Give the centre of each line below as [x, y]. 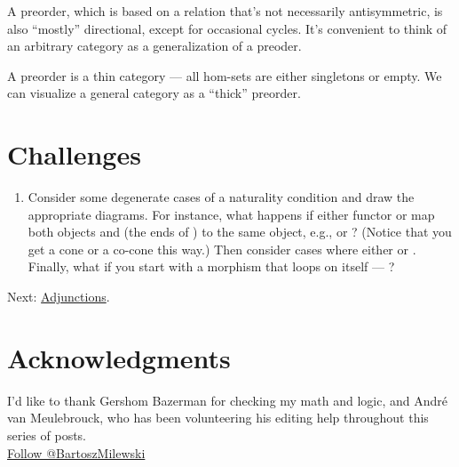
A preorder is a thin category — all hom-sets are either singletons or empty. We [225, 75]
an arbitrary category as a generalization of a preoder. [154, 46]
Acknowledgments [119, 357]
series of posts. [47, 435]
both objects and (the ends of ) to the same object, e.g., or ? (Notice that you [240, 232]
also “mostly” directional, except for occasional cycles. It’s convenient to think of [227, 28]
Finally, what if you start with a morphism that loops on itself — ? [211, 266]
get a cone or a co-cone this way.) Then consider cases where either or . [222, 249]
